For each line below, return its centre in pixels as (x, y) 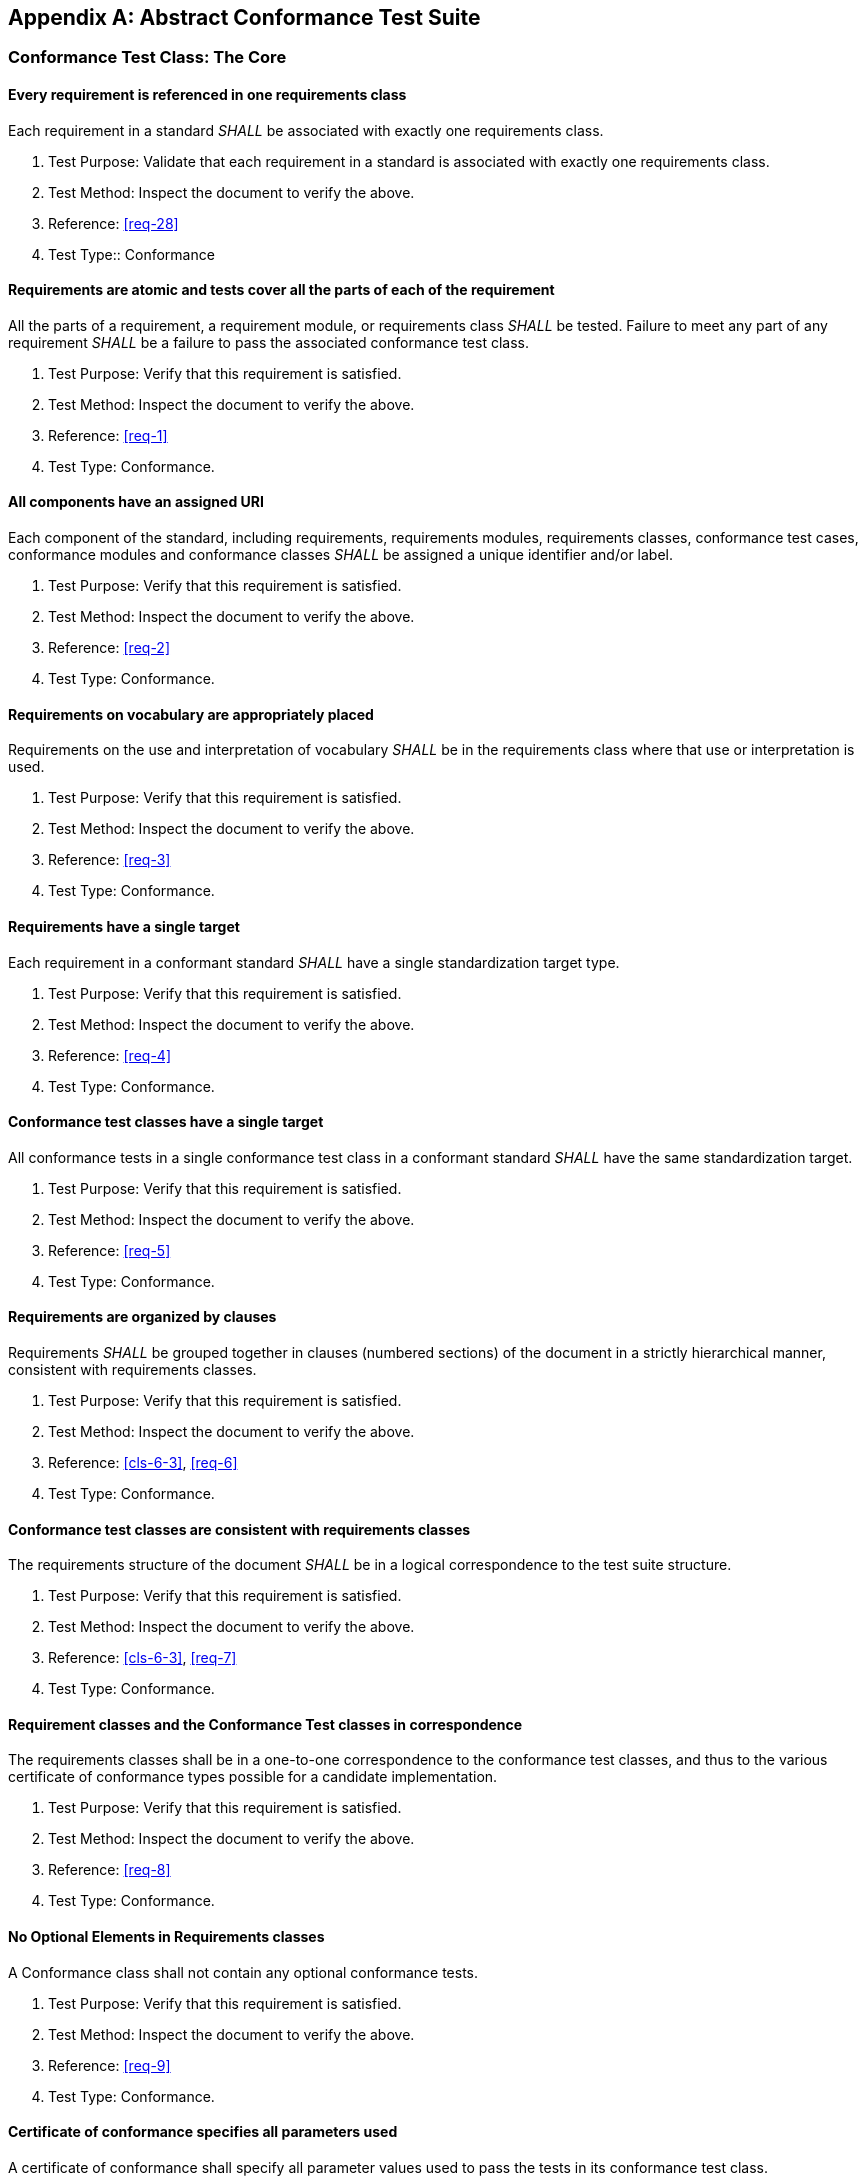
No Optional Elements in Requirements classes (166, 1936)
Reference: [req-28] (113, 223)
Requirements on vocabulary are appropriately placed (191, 714)
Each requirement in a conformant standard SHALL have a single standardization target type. (314, 962)
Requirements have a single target (124, 926)
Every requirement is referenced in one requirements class (207, 95)
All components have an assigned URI (136, 502)
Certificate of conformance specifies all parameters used (203, 2132)
